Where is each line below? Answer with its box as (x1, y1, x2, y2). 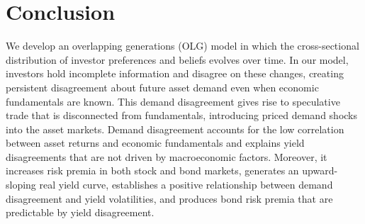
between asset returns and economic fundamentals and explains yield (6, 135, 305, 150)
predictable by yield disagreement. (6, 205, 155, 220)
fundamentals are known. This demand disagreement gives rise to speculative (6, 94, 340, 108)
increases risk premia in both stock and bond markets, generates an (6, 163, 299, 178)
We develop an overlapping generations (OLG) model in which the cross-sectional (6, 38, 359, 53)
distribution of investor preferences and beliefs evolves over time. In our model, (6, 52, 349, 67)
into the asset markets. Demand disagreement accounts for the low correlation (6, 121, 344, 136)
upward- (302, 163, 338, 178)
